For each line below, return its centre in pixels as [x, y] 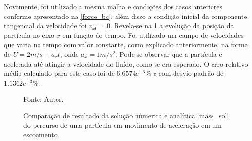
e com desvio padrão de [188, 73]
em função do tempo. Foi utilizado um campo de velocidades [153, 35]
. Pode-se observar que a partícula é [169, 54]
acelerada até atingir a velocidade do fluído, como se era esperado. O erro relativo [126, 63]
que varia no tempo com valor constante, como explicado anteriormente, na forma [126, 44]
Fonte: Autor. [44, 99]
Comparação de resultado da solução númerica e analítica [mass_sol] [126, 115]
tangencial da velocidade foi [45, 26]
